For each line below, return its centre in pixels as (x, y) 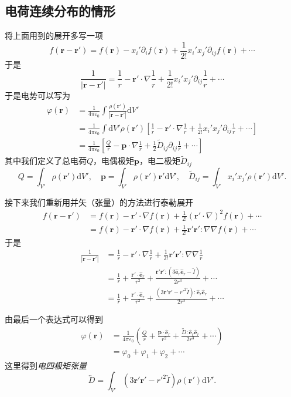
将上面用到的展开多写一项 (54, 36)
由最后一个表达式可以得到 (54, 319)
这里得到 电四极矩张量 (46, 365)
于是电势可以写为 (37, 95)
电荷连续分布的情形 (60, 11)
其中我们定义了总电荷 (46, 161)
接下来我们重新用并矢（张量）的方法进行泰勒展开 (99, 202)
